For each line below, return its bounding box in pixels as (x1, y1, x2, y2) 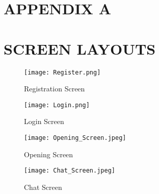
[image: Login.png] (24, 101, 90, 109)
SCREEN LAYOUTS (4, 38, 156, 59)
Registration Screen (24, 83, 85, 94)
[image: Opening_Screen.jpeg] (24, 134, 126, 141)
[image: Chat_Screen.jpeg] (24, 167, 115, 175)
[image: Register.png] (24, 68, 101, 76)
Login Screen (24, 116, 64, 127)
